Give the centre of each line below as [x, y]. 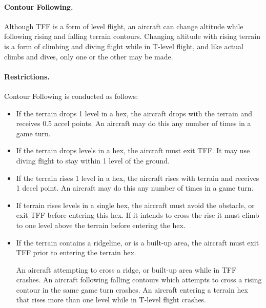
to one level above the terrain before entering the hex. [101, 225]
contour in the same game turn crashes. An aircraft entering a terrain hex [132, 289]
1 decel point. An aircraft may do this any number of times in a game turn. [135, 188]
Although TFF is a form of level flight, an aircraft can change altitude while [124, 26]
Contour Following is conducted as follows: [71, 96]
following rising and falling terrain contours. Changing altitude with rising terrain [132, 36]
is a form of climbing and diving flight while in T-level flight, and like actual [124, 46]
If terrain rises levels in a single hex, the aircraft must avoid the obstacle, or [135, 205]
